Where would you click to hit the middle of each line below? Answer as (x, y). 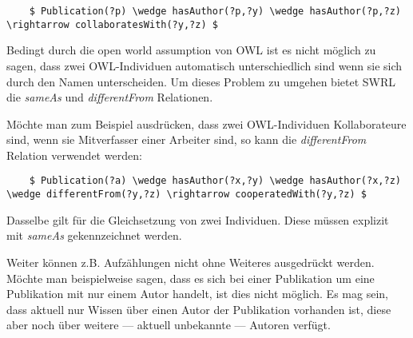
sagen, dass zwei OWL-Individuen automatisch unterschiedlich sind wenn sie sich (205, 65)
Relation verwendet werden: (74, 155)
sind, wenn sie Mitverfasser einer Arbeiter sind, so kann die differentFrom (187, 139)
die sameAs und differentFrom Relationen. (110, 97)
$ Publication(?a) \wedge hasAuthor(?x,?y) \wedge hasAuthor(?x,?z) (215, 181)
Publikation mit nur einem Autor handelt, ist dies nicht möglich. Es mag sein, (197, 294)
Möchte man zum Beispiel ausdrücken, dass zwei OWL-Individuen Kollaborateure (206, 123)
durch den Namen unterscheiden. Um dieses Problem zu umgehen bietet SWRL (201, 81)
